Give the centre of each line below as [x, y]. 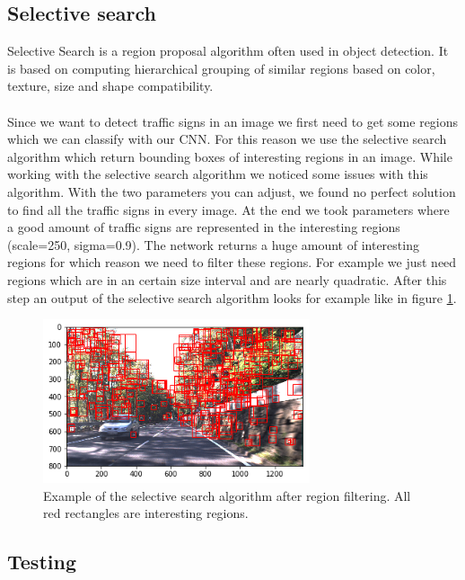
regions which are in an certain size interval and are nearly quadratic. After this [227, 279]
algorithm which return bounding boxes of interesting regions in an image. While [230, 156]
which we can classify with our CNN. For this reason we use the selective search [227, 139]
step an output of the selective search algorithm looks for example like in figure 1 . [232, 297]
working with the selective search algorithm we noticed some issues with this [218, 174]
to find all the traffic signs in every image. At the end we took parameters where [228, 209]
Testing [42, 562]
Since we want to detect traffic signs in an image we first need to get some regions [233, 121]
